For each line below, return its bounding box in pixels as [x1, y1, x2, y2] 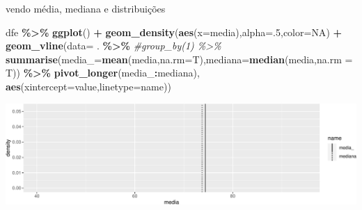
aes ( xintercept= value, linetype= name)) [6, 79, 171, 93]
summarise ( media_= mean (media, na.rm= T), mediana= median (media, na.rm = [6, 51, 353, 66]
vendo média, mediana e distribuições [6, 1, 166, 15]
